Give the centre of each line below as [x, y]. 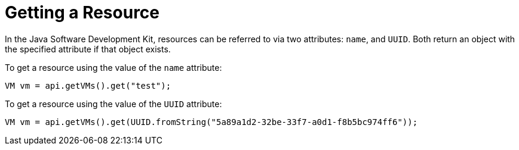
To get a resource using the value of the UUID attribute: [113, 104]
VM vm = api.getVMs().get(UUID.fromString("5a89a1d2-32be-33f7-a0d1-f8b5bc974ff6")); [211, 122]
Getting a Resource [82, 12]
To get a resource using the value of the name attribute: [113, 67]
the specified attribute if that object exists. [88, 49]
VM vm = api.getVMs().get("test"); [88, 85]
